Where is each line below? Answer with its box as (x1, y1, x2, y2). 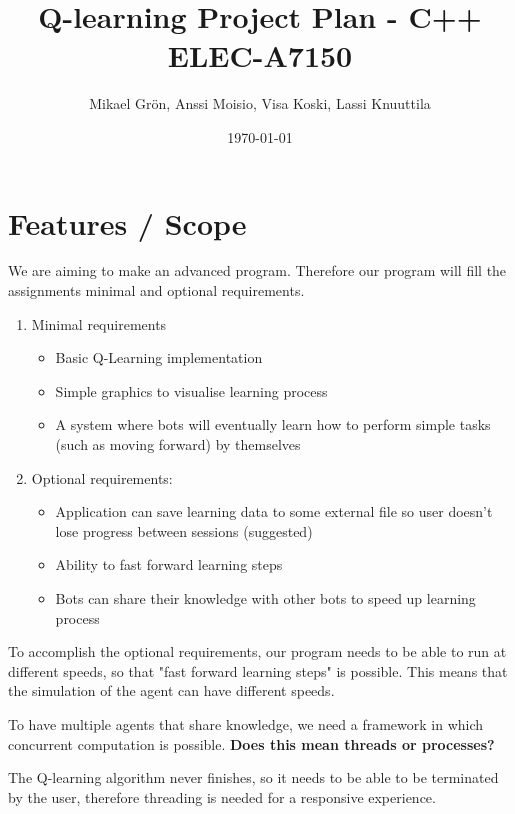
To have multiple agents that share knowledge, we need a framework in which (8, 713, 484, 734)
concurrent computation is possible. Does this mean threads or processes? (8, 733, 495, 754)
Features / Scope (8, 202, 247, 243)
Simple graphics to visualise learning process (55, 380, 328, 401)
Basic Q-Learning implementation (55, 347, 263, 368)
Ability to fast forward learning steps (55, 554, 283, 575)
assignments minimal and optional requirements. (8, 280, 305, 301)
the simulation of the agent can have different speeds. (8, 680, 335, 701)
